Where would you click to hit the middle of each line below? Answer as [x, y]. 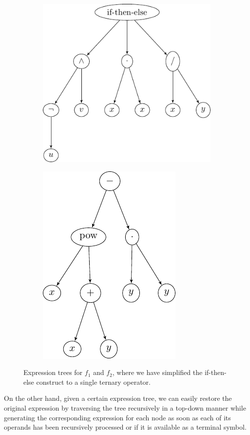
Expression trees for [53, 372]
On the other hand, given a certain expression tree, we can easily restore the [118, 398]
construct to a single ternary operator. [93, 382]
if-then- [215, 372]
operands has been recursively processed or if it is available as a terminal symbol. [125, 427]
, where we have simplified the [157, 372]
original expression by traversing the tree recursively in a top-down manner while [125, 407]
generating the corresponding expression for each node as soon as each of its [117, 417]
